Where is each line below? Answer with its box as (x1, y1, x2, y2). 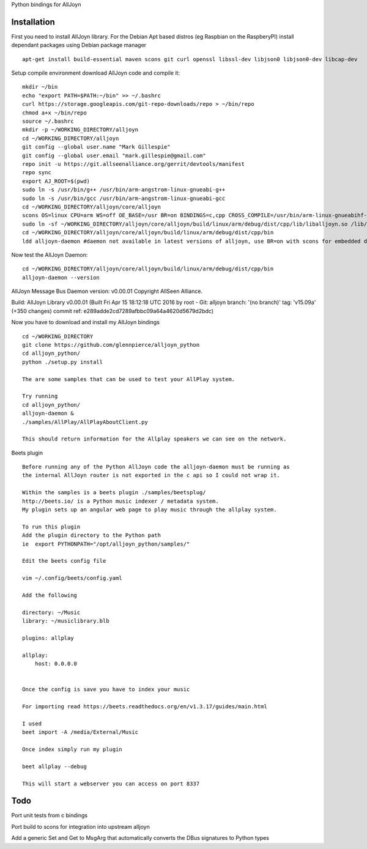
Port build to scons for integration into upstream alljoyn (11, 823, 150, 830)
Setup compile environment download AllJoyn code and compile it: (11, 69, 180, 76)
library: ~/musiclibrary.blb (22, 618, 109, 625)
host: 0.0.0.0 (34, 661, 78, 667)
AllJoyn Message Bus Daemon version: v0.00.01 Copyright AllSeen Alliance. (11, 287, 203, 295)
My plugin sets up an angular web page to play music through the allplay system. (22, 506, 277, 513)
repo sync (22, 169, 51, 176)
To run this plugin (22, 523, 81, 530)
